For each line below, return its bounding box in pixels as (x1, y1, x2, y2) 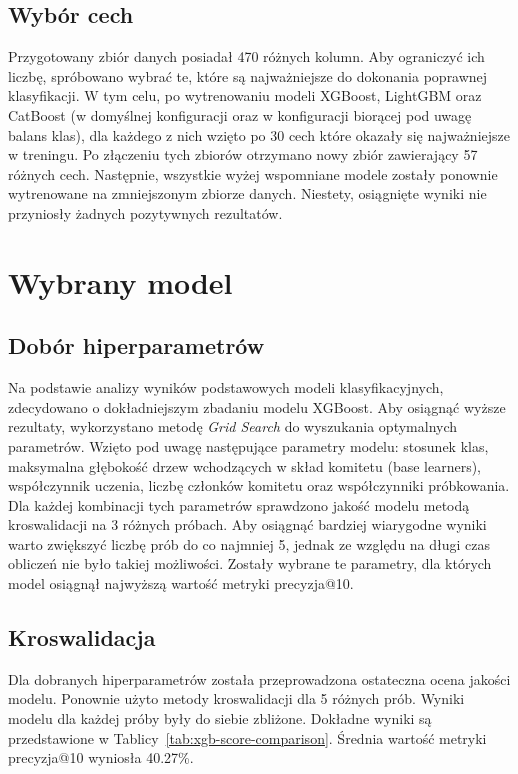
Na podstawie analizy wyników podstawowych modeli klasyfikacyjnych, (8, 377, 444, 398)
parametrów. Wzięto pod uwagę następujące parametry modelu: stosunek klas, (8, 435, 489, 456)
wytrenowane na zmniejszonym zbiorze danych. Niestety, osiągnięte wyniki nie (8, 183, 487, 204)
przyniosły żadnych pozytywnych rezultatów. (8, 202, 283, 223)
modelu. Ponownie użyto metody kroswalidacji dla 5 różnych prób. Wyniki (8, 688, 465, 709)
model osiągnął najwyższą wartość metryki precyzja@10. (8, 573, 354, 594)
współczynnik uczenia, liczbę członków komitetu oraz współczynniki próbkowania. (8, 475, 510, 496)
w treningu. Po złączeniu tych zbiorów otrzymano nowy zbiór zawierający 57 (8, 144, 478, 165)
